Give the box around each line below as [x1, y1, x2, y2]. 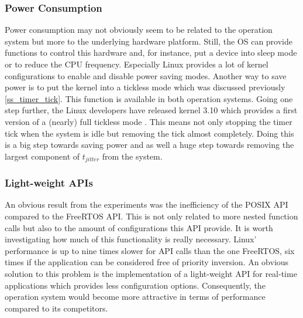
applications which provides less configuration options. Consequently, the [5, 279, 266, 291]
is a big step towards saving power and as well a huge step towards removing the [5, 138, 294, 151]
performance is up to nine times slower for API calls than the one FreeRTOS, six [5, 244, 295, 256]
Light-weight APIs [5, 175, 93, 190]
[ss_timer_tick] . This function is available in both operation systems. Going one [5, 92, 293, 104]
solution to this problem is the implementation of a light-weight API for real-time [5, 267, 297, 279]
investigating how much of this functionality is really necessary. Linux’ [5, 233, 257, 245]
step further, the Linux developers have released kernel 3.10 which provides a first [5, 104, 298, 116]
